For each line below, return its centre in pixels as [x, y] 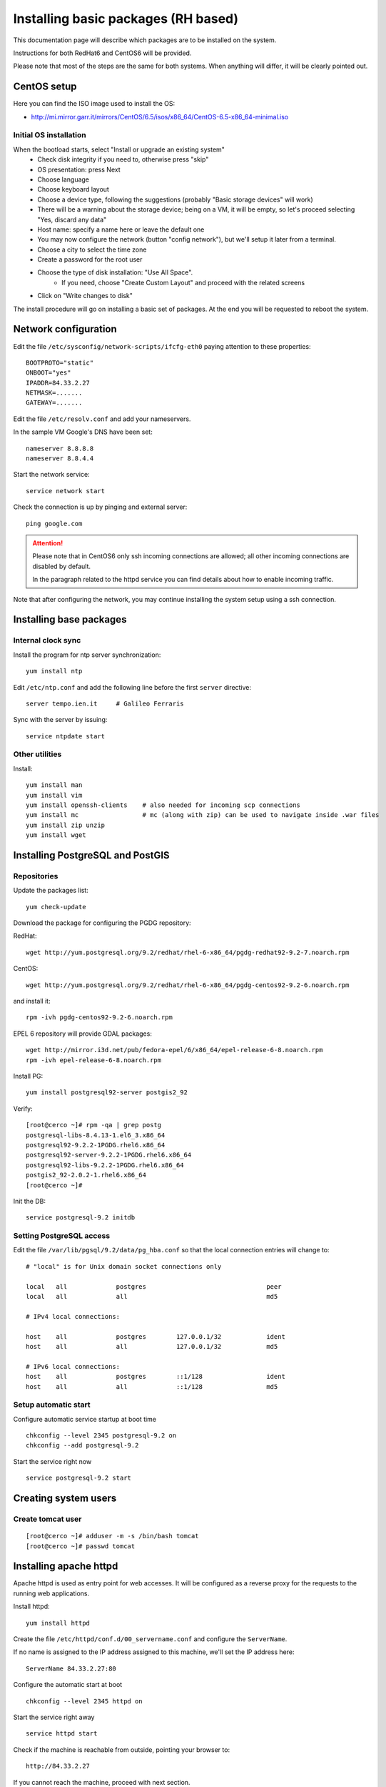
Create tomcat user [47, 1519]
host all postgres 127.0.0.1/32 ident [156, 1336]
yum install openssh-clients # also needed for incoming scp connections [163, 805]
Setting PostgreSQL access [62, 1236]
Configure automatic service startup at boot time [85, 1419]
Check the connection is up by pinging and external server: [100, 507]
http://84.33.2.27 [58, 1766]
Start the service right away [54, 1717]
